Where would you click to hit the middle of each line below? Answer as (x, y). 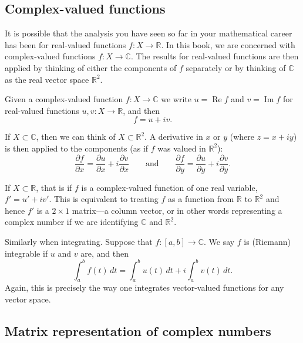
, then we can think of (76, 137)
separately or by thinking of (236, 67)
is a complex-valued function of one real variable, (169, 187)
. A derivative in (174, 137)
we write (176, 99)
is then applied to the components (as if (77, 148)
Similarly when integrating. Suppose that (79, 241)
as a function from (201, 199)
